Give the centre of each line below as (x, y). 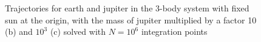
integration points (174, 31)
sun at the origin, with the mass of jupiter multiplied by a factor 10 (131, 19)
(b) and (19, 31)
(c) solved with (78, 31)
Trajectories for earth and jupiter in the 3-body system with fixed (127, 8)
